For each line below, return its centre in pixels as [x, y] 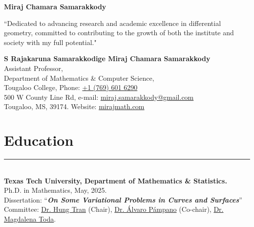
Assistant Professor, [33, 68]
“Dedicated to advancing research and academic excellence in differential [113, 23]
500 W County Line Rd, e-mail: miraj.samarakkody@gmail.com [99, 97]
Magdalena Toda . [30, 219]
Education [39, 140]
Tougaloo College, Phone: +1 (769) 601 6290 [71, 87]
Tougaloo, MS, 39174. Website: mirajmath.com [74, 106]
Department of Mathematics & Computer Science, [79, 78]
